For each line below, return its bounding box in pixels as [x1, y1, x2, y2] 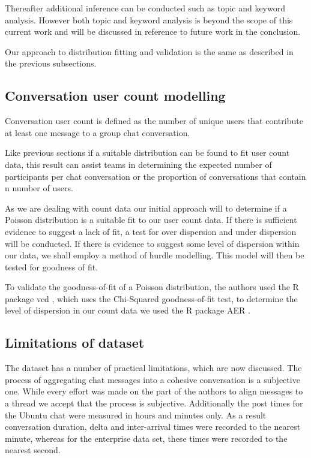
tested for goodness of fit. [5, 260, 98, 273]
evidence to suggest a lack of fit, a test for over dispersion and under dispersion [5, 225, 297, 237]
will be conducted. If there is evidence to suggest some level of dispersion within [5, 237, 300, 249]
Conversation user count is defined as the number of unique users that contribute [5, 115, 303, 127]
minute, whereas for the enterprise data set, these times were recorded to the [5, 432, 288, 444]
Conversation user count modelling [5, 86, 226, 105]
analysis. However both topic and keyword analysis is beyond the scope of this [5, 13, 293, 26]
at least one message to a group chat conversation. [5, 126, 190, 138]
